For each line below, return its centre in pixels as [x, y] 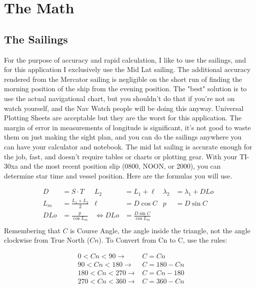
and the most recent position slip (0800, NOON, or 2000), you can [121, 166]
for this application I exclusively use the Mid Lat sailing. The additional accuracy [127, 69]
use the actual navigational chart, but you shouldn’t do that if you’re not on [119, 98]
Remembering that [32, 230]
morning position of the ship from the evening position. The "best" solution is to [126, 89]
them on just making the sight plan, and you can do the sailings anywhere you [123, 137]
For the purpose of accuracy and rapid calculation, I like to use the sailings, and [125, 59]
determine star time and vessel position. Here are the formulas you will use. [118, 175]
